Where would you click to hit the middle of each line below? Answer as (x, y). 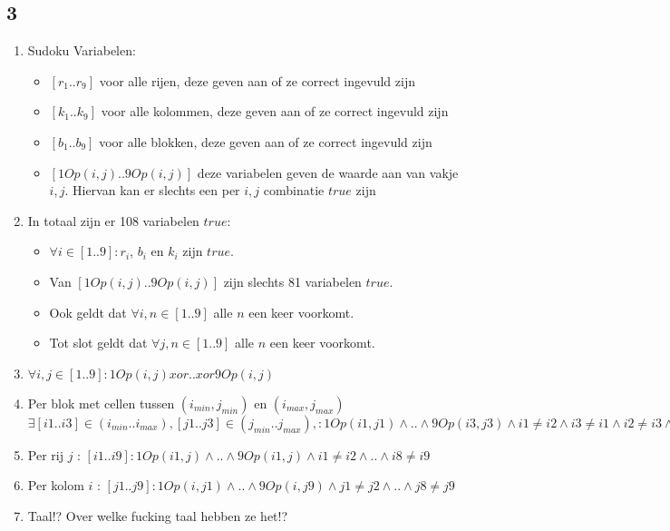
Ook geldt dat (88, 312)
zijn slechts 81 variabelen (292, 281)
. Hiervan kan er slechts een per (152, 190)
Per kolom (56, 485)
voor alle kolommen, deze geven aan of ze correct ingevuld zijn (275, 111)
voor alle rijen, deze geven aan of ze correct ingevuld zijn (257, 80)
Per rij (45, 454)
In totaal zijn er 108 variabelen (113, 220)
